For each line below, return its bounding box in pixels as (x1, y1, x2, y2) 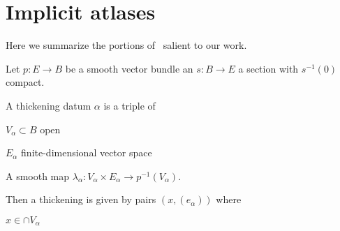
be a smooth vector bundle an (65, 61, 193, 75)
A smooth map (6, 168, 70, 183)
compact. (6, 75, 45, 89)
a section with (238, 61, 299, 75)
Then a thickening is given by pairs (6, 192, 156, 207)
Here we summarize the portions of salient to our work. (6, 38, 247, 52)
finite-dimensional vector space (21, 145, 152, 160)
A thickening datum (6, 98, 91, 112)
